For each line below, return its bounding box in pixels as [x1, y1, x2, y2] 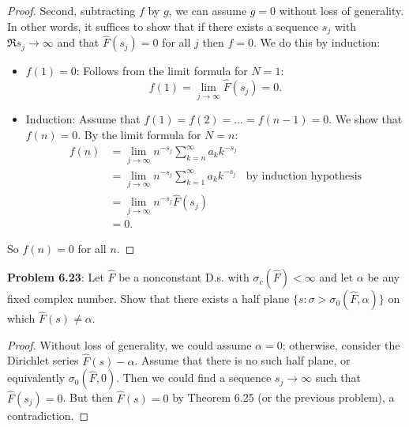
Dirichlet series [7, 352, 79, 368]
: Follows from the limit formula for [76, 62, 248, 79]
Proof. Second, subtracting [7, 2, 136, 18]
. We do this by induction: [253, 34, 381, 51]
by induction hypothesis [246, 170, 362, 182]
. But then [62, 389, 114, 406]
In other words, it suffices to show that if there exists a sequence [7, 17, 319, 34]
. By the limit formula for [77, 126, 201, 142]
